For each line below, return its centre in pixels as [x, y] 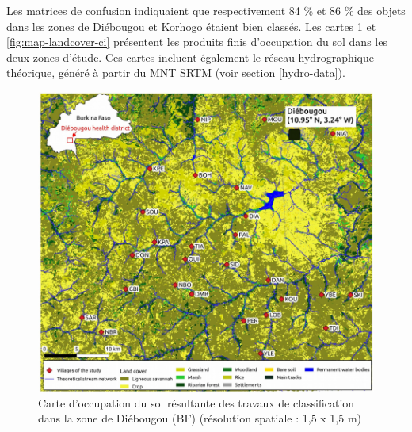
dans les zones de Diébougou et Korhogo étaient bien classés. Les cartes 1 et [191, 26]
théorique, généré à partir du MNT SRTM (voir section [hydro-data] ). [176, 73]
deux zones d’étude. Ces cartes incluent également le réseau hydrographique [190, 57]
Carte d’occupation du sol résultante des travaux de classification [196, 402]
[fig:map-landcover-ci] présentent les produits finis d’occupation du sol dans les [197, 42]
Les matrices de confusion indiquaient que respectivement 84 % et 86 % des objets [206, 10]
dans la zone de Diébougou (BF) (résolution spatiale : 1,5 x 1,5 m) [200, 418]
